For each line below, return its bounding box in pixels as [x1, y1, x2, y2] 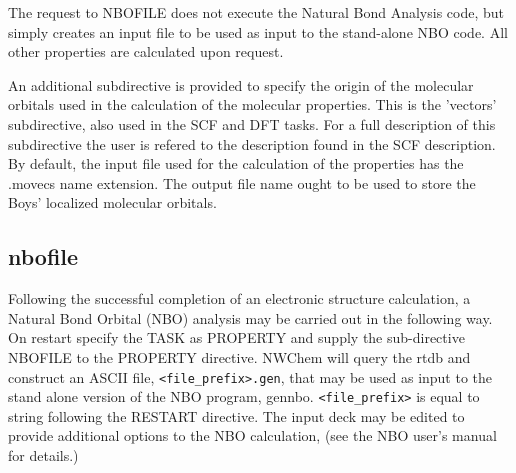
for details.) [8, 445, 79, 466]
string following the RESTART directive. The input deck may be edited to [8, 405, 465, 426]
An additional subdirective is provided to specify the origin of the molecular [8, 74, 474, 95]
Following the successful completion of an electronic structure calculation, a [8, 288, 471, 309]
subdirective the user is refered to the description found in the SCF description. [8, 133, 496, 154]
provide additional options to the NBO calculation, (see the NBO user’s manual [8, 425, 497, 446]
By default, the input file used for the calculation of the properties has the [8, 153, 464, 174]
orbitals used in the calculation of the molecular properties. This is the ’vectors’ [8, 94, 497, 115]
